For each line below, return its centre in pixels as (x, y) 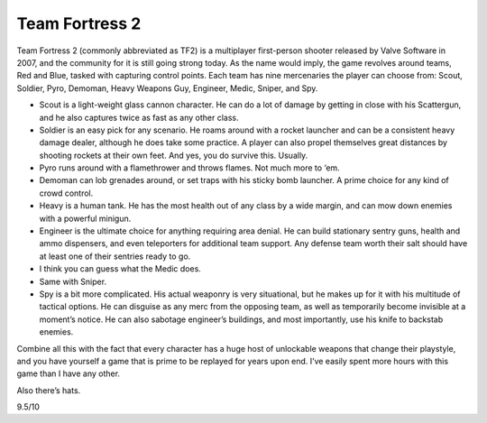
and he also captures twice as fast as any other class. (139, 117)
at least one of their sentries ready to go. (115, 256)
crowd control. (66, 193)
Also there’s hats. (49, 390)
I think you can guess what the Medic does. (120, 269)
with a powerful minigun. (85, 218)
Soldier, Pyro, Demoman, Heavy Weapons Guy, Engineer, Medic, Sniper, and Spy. (167, 88)
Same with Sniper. (73, 281)
